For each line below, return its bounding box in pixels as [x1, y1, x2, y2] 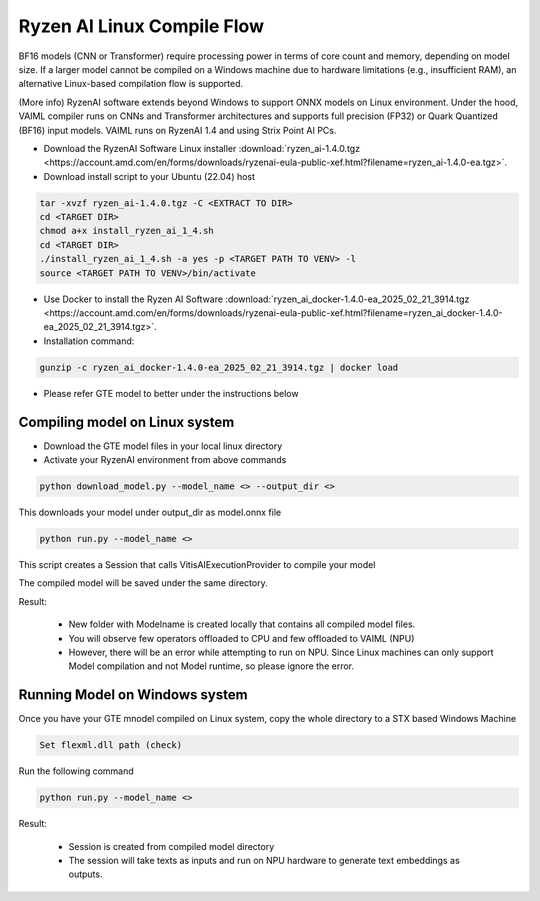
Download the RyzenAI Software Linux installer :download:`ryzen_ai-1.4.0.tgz [43, 142, 360, 154]
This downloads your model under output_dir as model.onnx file [18, 506, 282, 518]
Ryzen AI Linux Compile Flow [18, 15, 265, 37]
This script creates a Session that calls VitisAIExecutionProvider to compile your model [18, 558, 376, 570]
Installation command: [43, 335, 135, 347]
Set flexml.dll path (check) [39, 740, 183, 751]
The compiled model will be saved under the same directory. [18, 577, 269, 589]
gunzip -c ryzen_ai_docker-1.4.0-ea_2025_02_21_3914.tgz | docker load [39, 361, 399, 373]
